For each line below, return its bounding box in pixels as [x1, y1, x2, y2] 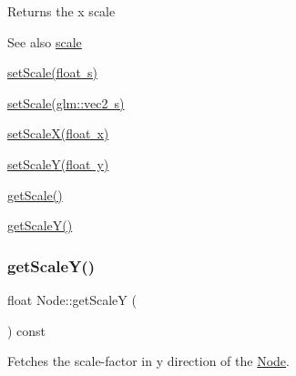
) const [7, 320, 46, 340]
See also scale [7, 32, 82, 51]
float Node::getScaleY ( [7, 290, 137, 309]
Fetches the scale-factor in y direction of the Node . [7, 351, 290, 371]
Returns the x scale [7, 2, 116, 20]
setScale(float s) [7, 63, 97, 82]
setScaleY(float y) [7, 154, 109, 173]
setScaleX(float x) [7, 124, 109, 143]
